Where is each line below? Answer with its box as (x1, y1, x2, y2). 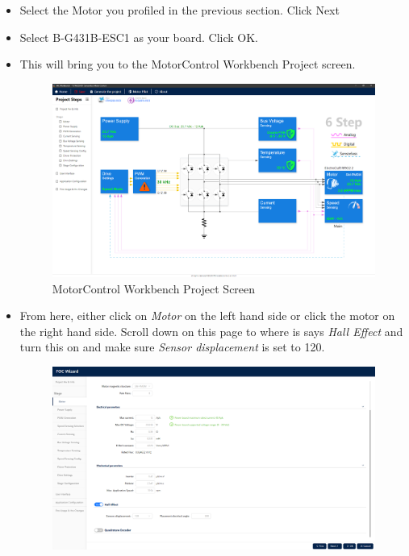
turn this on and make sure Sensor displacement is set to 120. (19, 338, 325, 355)
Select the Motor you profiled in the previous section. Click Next (19, 2, 340, 18)
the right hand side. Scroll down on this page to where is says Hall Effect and (19, 322, 403, 339)
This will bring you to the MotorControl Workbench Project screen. (19, 56, 356, 73)
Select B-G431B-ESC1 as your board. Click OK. (19, 28, 259, 45)
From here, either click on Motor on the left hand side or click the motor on (19, 307, 395, 324)
